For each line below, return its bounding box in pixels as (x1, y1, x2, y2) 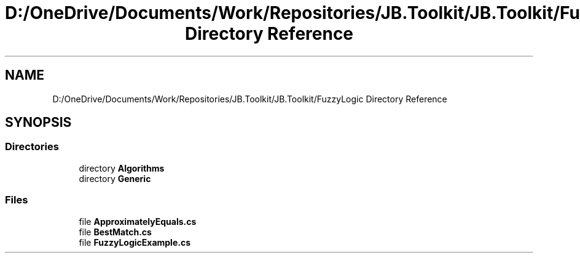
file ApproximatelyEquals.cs (79, 216, 197, 227)
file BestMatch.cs (79, 226, 152, 237)
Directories (5, 140, 59, 153)
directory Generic (79, 173, 151, 184)
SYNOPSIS (5, 115, 72, 131)
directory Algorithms (79, 162, 165, 173)
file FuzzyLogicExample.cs (79, 237, 191, 248)
